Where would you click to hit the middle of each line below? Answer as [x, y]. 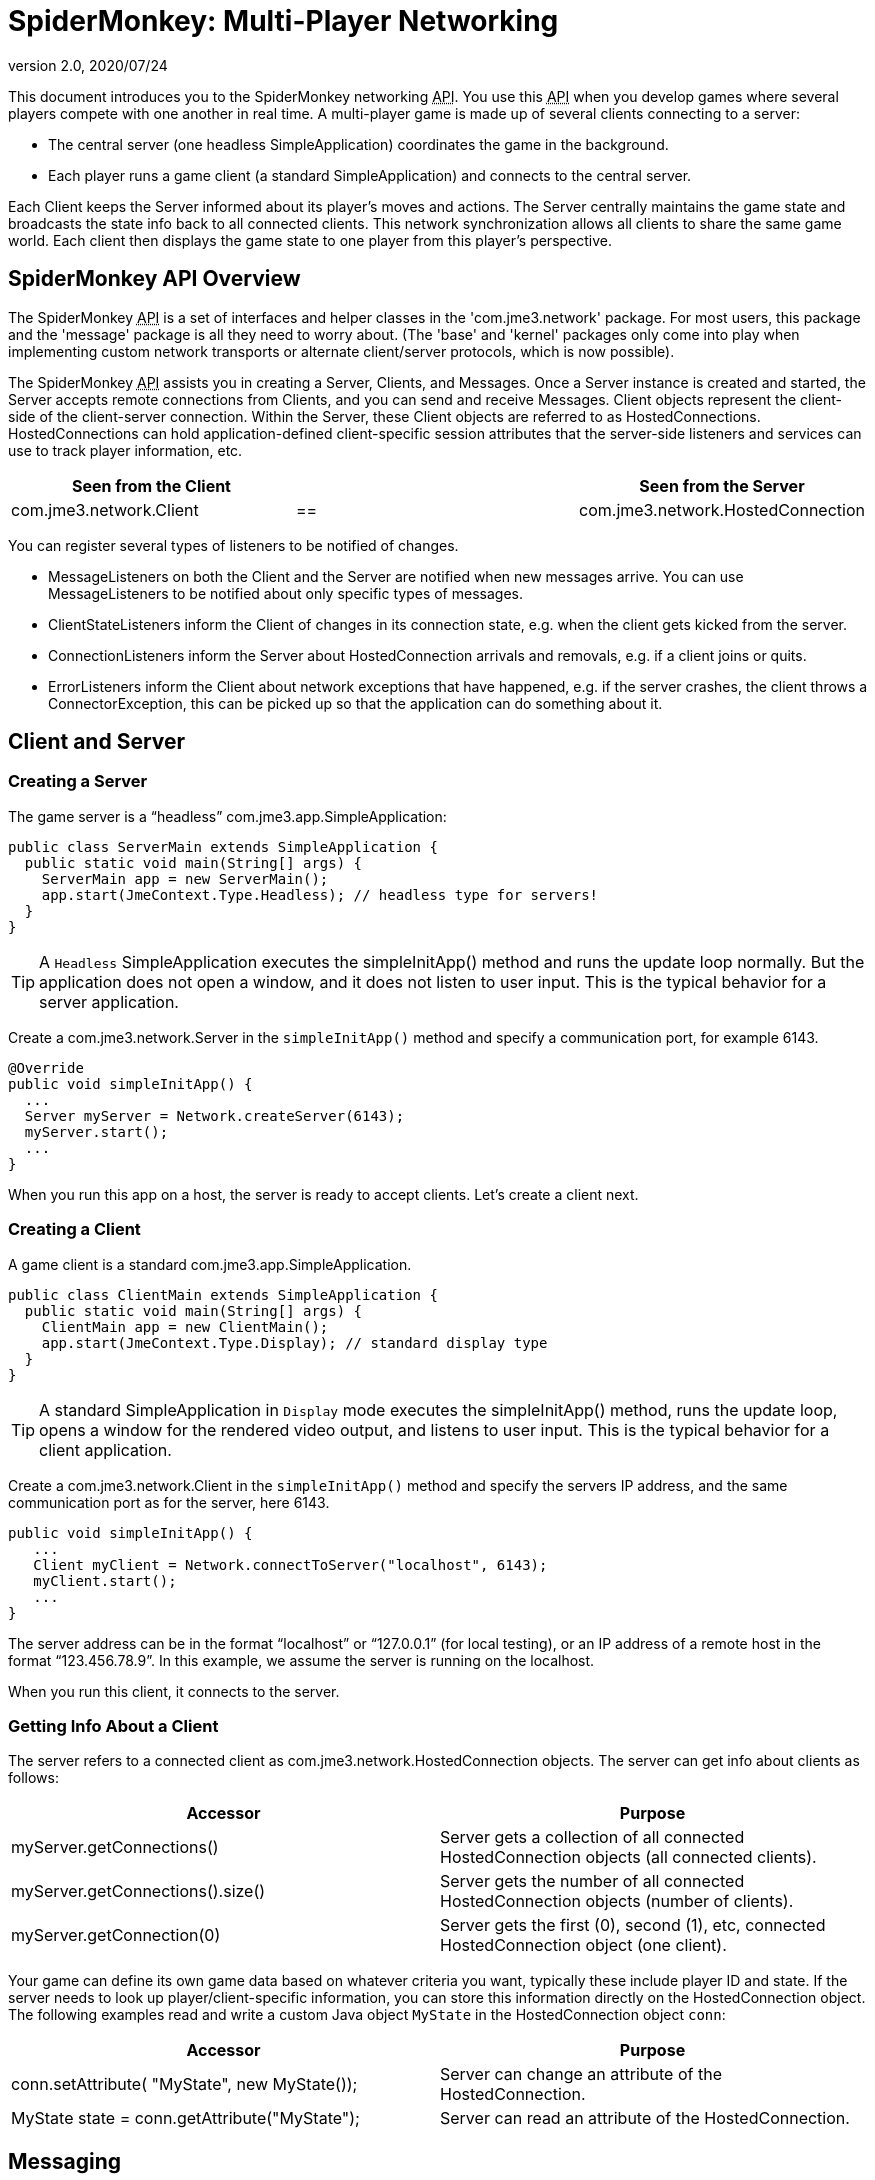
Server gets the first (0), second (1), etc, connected [633, 1925]
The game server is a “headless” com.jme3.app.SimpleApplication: [227, 816]
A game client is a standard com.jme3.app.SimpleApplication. [210, 1264]
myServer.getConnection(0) [116, 1935]
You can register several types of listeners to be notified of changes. [233, 545]
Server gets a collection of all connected [592, 1837]
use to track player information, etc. [125, 450]
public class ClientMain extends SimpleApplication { [223, 1294]
